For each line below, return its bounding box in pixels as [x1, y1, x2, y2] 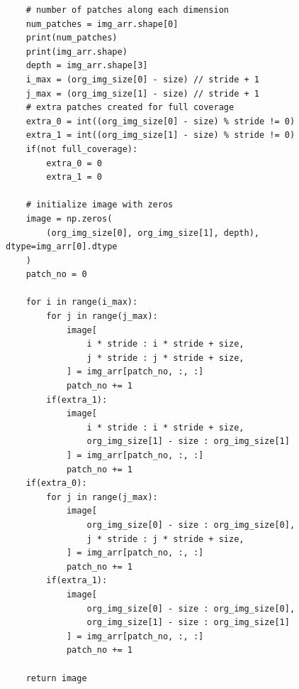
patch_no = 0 [26, 269, 87, 280]
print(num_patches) [26, 33, 118, 43]
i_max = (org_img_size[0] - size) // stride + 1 [26, 74, 259, 85]
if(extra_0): [26, 478, 87, 489]
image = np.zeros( [26, 213, 113, 224]
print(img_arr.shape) [26, 46, 128, 57]
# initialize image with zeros [26, 200, 174, 210]
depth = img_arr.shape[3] [26, 60, 148, 71]
